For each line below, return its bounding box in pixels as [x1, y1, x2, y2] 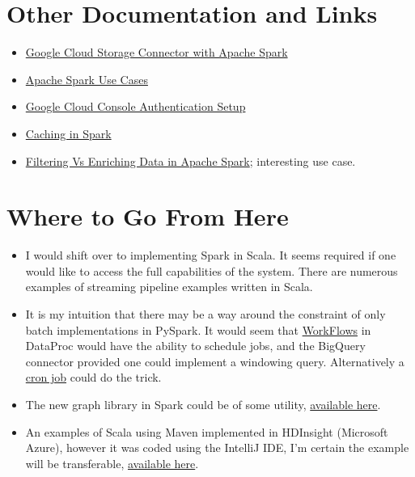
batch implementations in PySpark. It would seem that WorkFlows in [25, 321, 371, 338]
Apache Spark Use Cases [25, 70, 148, 87]
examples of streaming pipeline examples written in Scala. [25, 278, 313, 295]
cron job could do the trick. [25, 369, 162, 386]
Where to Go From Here [6, 200, 289, 233]
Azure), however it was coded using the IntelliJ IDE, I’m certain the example [25, 439, 409, 456]
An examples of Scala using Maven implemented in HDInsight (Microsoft [25, 423, 388, 440]
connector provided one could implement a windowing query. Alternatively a [25, 352, 404, 369]
